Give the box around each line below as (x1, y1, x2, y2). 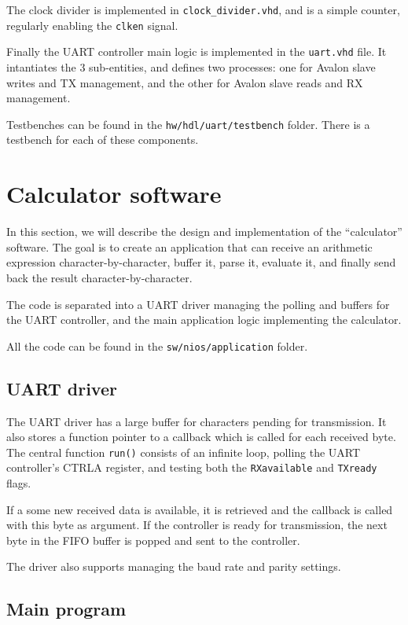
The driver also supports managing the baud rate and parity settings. (6, 558, 341, 575)
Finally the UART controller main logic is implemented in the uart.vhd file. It (6, 43, 387, 60)
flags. (6, 475, 31, 491)
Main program (6, 597, 127, 621)
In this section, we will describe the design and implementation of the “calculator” (6, 223, 402, 240)
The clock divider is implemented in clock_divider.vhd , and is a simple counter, (6, 2, 400, 17)
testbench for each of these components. (6, 131, 199, 148)
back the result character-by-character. (6, 269, 193, 285)
